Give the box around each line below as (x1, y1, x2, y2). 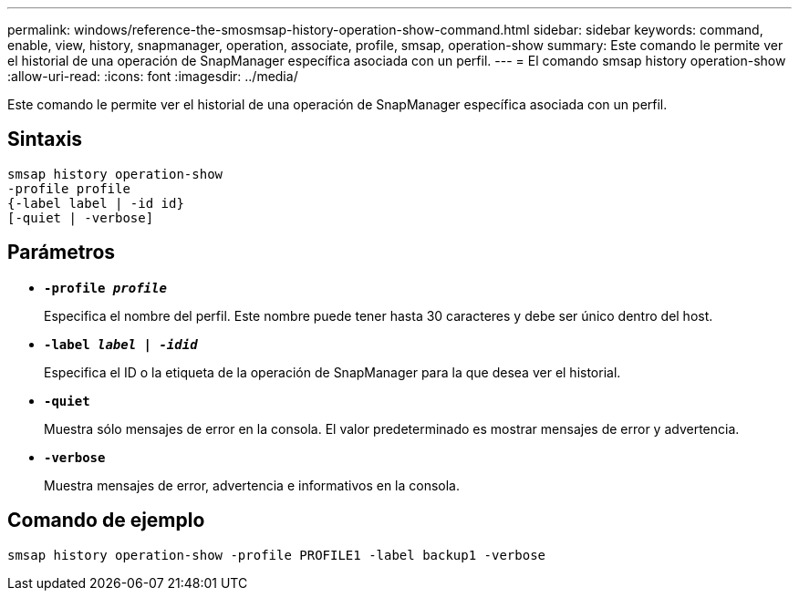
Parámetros (7, 241, 116, 264)
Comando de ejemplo (7, 509, 205, 532)
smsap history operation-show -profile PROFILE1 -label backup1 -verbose (7, 547, 546, 562)
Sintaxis (7, 128, 83, 151)
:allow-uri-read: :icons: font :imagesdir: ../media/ (7, 68, 298, 84)
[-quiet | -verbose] (7, 210, 154, 225)
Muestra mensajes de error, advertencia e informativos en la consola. (44, 477, 461, 493)
